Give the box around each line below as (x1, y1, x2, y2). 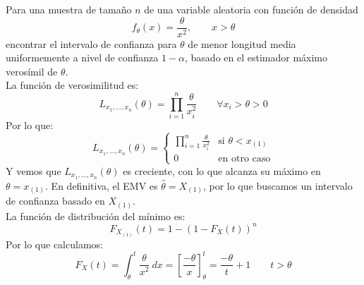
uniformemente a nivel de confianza (6, 50, 159, 65)
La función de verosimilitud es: (6, 78, 139, 92)
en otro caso (218, 154, 271, 164)
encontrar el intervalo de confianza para (6, 36, 177, 51)
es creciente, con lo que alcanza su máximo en (123, 163, 321, 178)
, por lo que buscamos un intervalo (202, 178, 353, 193)
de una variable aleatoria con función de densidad (144, 2, 358, 16)
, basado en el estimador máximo (185, 50, 328, 65)
